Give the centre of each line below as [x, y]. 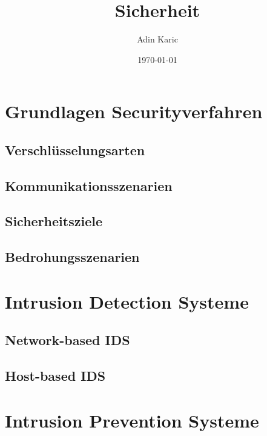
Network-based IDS [68, 340]
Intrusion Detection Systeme [127, 301]
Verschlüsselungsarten [75, 149]
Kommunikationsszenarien [89, 185]
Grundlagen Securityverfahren [134, 111]
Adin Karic [157, 39]
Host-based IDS [55, 376]
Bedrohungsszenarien [72, 257]
